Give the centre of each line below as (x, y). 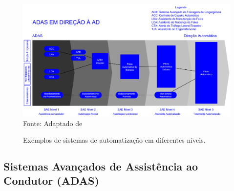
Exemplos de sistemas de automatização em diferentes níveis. (114, 139)
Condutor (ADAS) (51, 180)
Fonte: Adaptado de (53, 123)
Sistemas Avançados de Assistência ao (101, 166)
